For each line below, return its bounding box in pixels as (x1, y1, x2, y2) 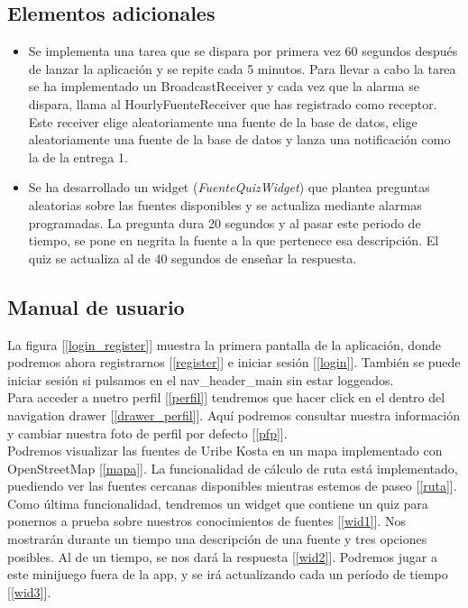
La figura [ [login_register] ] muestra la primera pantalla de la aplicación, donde (7, 335, 441, 354)
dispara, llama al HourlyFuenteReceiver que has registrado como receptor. (28, 94, 437, 113)
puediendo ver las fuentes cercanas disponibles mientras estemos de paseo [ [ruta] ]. (7, 476, 457, 495)
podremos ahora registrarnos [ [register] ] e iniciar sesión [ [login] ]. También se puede (7, 353, 461, 372)
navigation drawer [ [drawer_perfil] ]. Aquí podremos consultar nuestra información (7, 405, 460, 424)
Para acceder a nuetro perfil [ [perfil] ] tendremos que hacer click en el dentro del (7, 388, 445, 407)
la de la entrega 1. (28, 147, 128, 166)
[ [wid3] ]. (7, 582, 51, 601)
